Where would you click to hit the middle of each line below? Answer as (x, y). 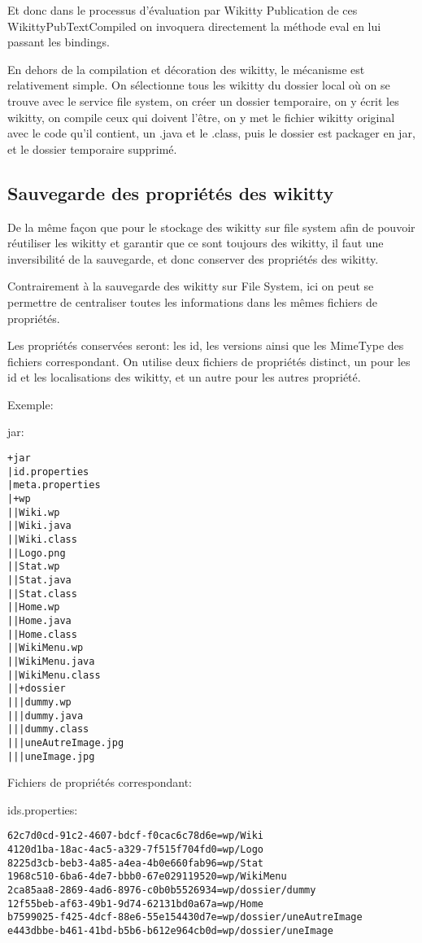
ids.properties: (43, 809)
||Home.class (42, 634)
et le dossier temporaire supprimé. (92, 148)
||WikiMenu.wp (46, 648)
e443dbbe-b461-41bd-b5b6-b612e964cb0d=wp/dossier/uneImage (170, 930)
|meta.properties (54, 485)
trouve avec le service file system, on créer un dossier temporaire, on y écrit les (203, 100)
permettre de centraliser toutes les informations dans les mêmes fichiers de (192, 301)
